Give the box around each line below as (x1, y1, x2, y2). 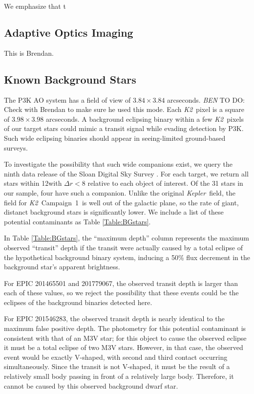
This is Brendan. (4, 47, 54, 58)
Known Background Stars (4, 71, 136, 87)
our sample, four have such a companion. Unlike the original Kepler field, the (4, 187, 235, 197)
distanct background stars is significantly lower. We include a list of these (4, 207, 224, 217)
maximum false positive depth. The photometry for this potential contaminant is (4, 323, 246, 333)
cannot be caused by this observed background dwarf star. (4, 380, 178, 391)
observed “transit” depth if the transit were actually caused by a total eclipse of (4, 242, 243, 252)
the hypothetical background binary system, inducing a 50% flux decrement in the (4, 252, 250, 262)
